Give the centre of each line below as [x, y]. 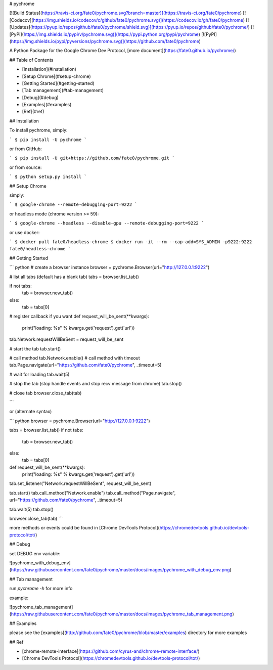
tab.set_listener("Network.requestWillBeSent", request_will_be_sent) [80, 483]
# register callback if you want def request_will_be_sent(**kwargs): [79, 317]
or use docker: [25, 232]
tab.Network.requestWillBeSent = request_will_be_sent [66, 339]
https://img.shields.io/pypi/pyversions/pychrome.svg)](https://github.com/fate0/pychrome [105, 41]
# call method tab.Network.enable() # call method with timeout [75, 358]
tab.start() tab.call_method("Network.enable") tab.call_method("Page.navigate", [93, 493]
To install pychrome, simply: [38, 130]
